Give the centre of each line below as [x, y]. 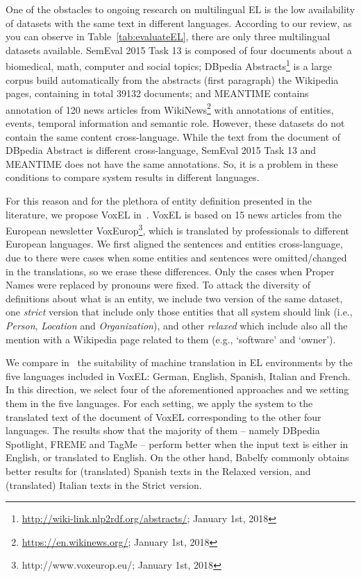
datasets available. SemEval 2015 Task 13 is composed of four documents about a [179, 50]
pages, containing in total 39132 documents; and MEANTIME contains [157, 93]
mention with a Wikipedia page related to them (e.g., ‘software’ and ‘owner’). [171, 339]
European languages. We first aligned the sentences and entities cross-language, [174, 244]
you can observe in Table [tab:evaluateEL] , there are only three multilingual [168, 36]
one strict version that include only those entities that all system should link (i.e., [179, 312]
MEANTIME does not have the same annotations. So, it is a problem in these [172, 163]
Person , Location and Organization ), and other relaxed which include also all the [177, 326]
